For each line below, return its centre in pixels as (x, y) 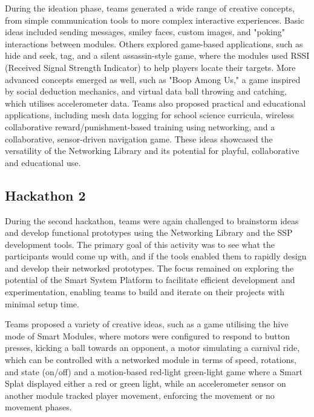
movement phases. (38, 407)
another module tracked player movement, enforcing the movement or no (140, 395)
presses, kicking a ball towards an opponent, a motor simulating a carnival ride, (152, 348)
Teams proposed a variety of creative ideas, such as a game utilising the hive (147, 324)
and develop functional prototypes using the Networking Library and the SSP (149, 232)
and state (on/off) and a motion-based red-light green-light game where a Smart (154, 371)
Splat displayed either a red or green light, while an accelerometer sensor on (146, 383)
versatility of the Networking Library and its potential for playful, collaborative (152, 151)
